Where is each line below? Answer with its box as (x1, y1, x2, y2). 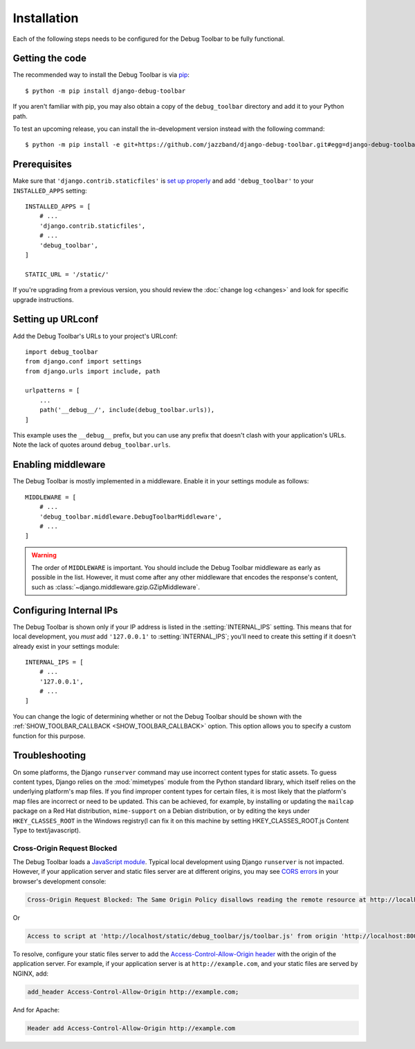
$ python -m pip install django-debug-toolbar (25, 87, 186, 95)
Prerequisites (12, 159, 72, 170)
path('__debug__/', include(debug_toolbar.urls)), (39, 406, 215, 414)
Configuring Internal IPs (12, 604, 118, 616)
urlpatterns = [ (25, 386, 80, 395)
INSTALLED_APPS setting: (12, 186, 87, 195)
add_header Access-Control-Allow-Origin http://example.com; (27, 987, 239, 996)
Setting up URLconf (12, 314, 99, 325)
